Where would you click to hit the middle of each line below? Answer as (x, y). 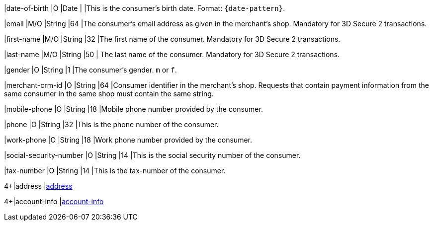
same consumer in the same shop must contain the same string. (109, 94)
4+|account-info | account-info (54, 201)
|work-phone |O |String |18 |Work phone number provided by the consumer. (128, 140)
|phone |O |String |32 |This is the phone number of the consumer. (111, 124)
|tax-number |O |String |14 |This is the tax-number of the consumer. (115, 171)
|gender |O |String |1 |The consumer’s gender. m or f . (90, 70)
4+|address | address (38, 186)
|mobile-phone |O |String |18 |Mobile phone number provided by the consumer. (133, 109)
